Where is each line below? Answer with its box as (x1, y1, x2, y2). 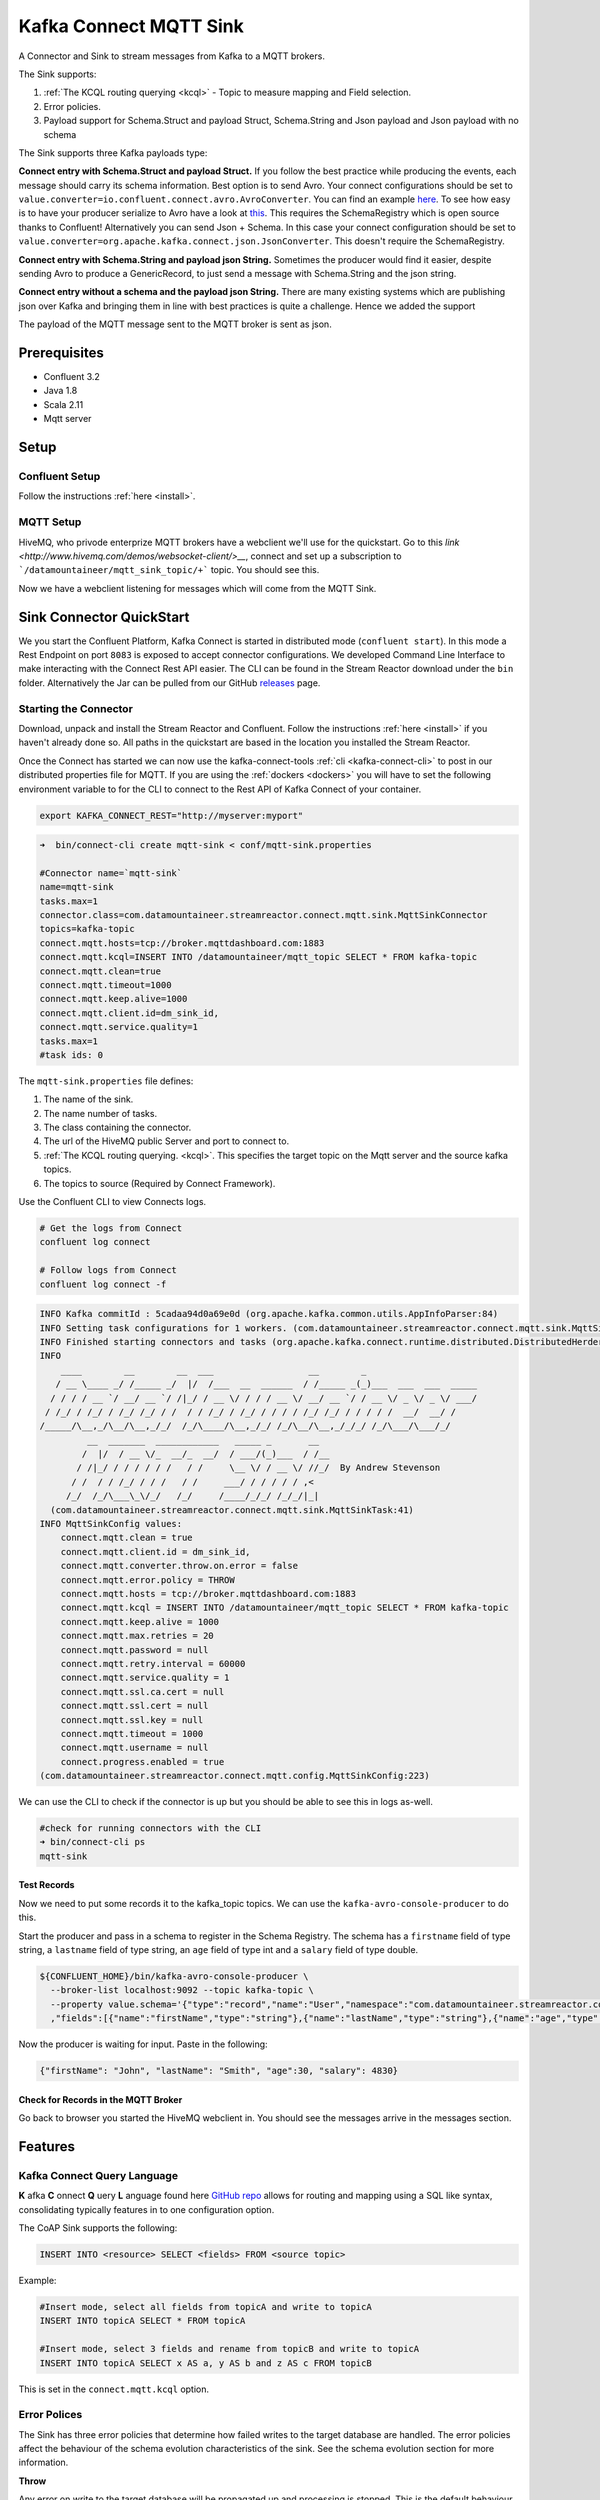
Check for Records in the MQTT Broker (18, 2093, 183, 2105)
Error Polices (18, 2408, 83, 2422)
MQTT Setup (18, 515, 82, 529)
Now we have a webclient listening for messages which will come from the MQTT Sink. (18, 582, 377, 594)
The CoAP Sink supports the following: (18, 2222, 178, 2234)
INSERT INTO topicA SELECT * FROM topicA (39, 2315, 246, 2327)
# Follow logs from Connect (39, 1265, 177, 1276)
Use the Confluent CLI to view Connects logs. (18, 1196, 207, 1208)
